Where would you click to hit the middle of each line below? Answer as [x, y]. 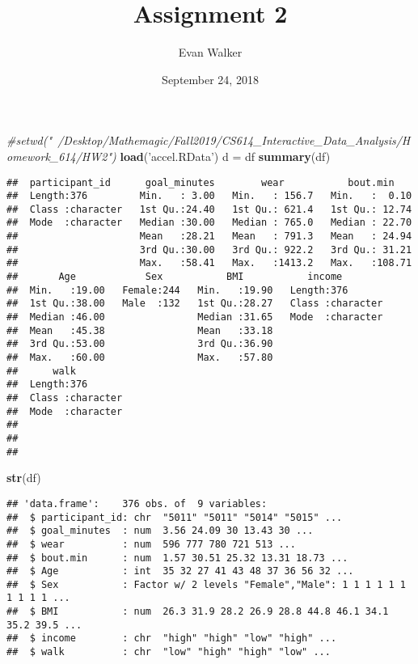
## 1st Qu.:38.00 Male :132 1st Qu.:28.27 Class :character [195, 304]
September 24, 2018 [210, 79]
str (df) [24, 478]
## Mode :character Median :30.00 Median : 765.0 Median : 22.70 [209, 223]
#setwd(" [30, 140]
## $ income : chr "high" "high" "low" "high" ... [172, 639]
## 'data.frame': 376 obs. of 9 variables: [137, 503]
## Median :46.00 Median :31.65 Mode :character [195, 317]
